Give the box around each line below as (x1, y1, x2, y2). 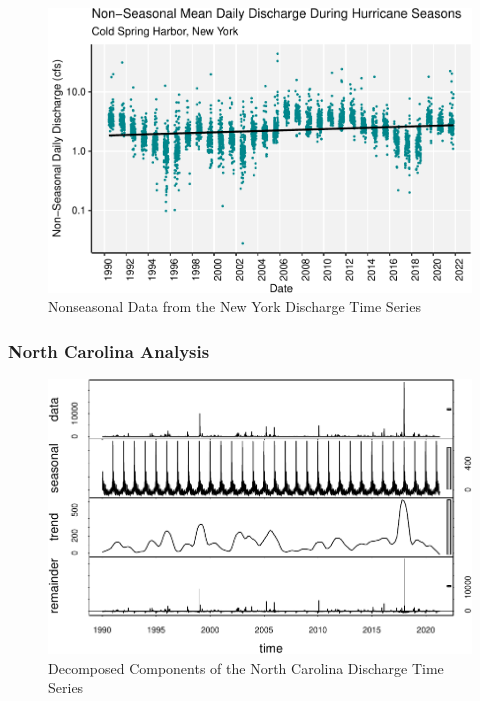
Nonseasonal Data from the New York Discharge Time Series (48, 296, 421, 317)
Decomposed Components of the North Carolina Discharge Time (48, 657, 444, 678)
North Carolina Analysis (8, 338, 210, 363)
